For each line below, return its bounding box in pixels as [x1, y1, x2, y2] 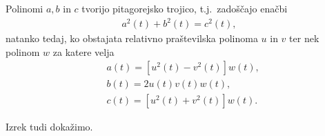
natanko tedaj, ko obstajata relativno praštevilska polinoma [6, 31, 258, 46]
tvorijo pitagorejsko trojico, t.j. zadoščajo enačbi [81, 1, 288, 15]
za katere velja [52, 44, 115, 59]
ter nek [289, 31, 319, 46]
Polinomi [6, 1, 43, 15]
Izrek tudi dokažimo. [6, 119, 93, 134]
